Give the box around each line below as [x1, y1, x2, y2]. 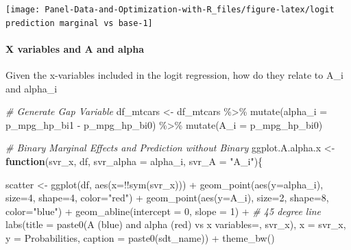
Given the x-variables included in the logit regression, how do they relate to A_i [5, 68, 343, 82]
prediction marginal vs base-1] [5, 18, 153, 28]
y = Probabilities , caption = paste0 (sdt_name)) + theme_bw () [5, 231, 275, 245]
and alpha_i [5, 81, 58, 95]
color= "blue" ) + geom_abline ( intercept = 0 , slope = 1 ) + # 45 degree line [5, 203, 322, 218]
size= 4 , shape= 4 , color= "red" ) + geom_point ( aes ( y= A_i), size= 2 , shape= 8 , [5, 190, 329, 205]
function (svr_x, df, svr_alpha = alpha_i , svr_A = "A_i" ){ [5, 154, 263, 168]
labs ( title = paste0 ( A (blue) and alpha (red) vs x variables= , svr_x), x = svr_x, [5, 217, 346, 232]
